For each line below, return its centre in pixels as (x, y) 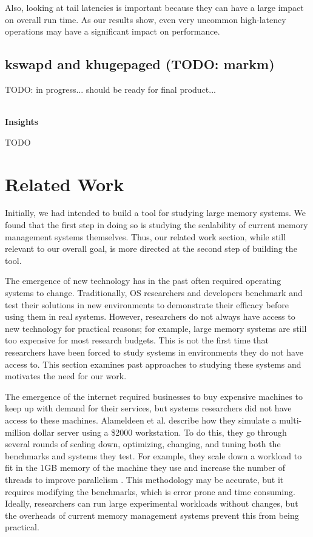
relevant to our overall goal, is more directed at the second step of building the (151, 248)
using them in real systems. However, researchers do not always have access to (150, 316)
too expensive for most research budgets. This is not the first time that (137, 340)
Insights (22, 122)
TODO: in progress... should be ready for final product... (110, 89)
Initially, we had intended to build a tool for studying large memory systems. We (155, 213)
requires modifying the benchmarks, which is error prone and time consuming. (150, 491)
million (18, 432)
